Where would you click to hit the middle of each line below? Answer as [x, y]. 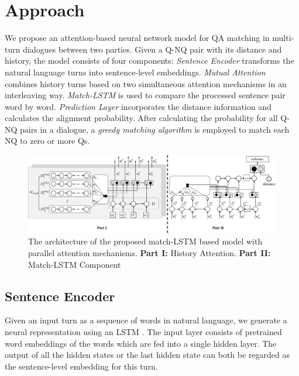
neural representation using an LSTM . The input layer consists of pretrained [143, 331]
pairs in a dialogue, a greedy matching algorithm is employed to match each [155, 129]
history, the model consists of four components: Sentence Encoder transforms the [149, 61]
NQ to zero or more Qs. [47, 141]
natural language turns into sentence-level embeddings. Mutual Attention [135, 72]
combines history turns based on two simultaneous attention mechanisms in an [146, 83]
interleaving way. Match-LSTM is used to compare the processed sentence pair [145, 95]
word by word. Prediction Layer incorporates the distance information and [138, 106]
